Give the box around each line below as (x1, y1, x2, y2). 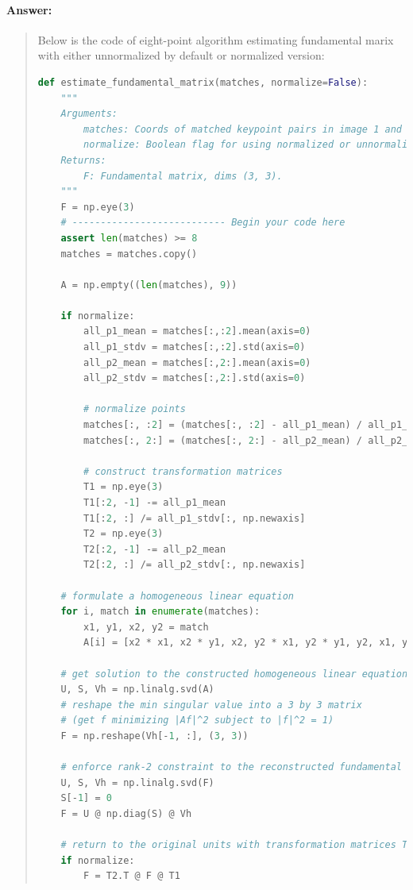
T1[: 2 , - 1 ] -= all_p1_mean (83, 497, 226, 509)
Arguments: (60, 108, 118, 120)
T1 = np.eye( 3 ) (83, 481, 164, 493)
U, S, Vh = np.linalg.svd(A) (60, 684, 214, 695)
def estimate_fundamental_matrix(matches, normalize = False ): (37, 76, 369, 88)
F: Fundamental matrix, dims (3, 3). (83, 170, 283, 182)
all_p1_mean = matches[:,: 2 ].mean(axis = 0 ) (83, 326, 311, 337)
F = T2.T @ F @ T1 (83, 870, 180, 882)
